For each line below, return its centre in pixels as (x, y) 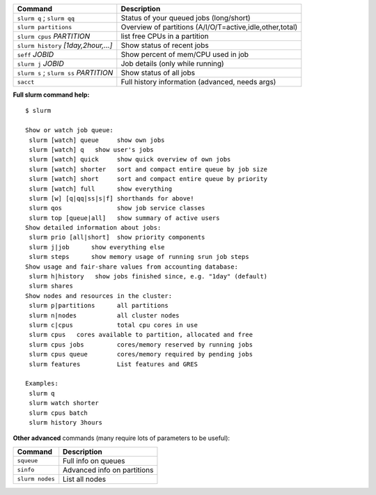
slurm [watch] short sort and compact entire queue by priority (148, 179)
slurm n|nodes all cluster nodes (104, 315)
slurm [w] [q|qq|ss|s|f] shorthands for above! (111, 198)
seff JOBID (36, 54)
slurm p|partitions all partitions (99, 306)
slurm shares (51, 286)
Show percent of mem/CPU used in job (185, 54)
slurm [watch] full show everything (101, 189)
